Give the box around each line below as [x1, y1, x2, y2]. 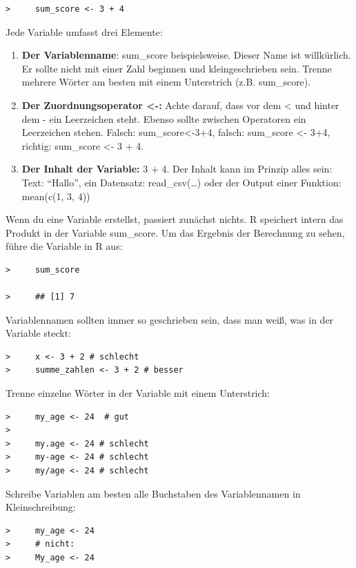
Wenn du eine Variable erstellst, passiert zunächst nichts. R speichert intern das [6, 212, 344, 226]
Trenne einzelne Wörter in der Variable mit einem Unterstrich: [6, 386, 270, 400]
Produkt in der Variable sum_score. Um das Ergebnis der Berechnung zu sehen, [6, 225, 345, 239]
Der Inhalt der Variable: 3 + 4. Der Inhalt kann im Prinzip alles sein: [21, 161, 333, 176]
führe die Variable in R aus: [6, 239, 123, 253]
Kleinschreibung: [6, 500, 76, 514]
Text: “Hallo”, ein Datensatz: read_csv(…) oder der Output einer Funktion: [21, 175, 342, 189]
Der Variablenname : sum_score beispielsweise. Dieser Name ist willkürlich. [21, 48, 351, 62]
